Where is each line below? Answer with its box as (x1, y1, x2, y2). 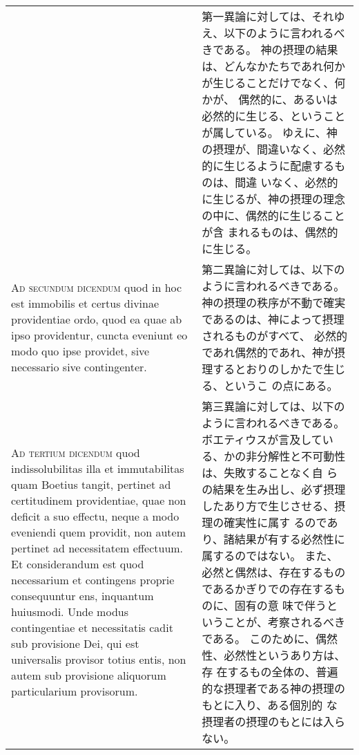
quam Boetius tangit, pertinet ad (11, 476, 171, 492)
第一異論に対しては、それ (202, 8, 334, 24)
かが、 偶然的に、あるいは (202, 91, 338, 107)
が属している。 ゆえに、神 (202, 124, 338, 140)
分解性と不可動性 (257, 448, 346, 464)
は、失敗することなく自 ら (202, 465, 338, 481)
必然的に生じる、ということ (202, 108, 346, 124)
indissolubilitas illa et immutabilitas (11, 460, 184, 476)
